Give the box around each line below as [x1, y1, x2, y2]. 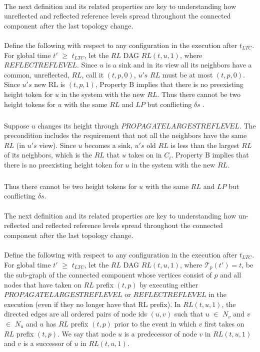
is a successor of [23, 338, 72, 348]
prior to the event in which [114, 318, 196, 329]
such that [174, 308, 203, 319]
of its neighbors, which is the [4, 149, 92, 160]
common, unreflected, [4, 69, 69, 79]
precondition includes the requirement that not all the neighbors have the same [4, 130, 247, 140]
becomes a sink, [84, 139, 132, 150]
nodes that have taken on [4, 279, 81, 289]
